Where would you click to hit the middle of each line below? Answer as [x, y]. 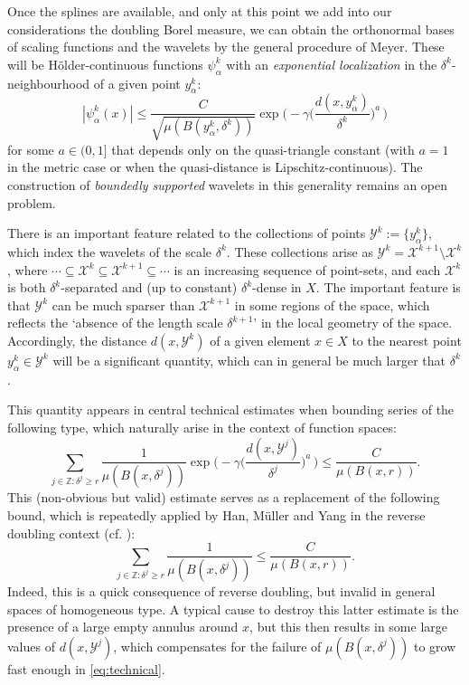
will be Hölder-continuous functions [105, 64]
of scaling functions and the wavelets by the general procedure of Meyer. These [226, 47]
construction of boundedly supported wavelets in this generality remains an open [228, 184]
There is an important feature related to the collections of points [187, 233]
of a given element [260, 340]
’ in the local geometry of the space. [353, 323]
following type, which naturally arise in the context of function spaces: [202, 427]
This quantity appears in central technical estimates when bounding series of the [231, 409]
